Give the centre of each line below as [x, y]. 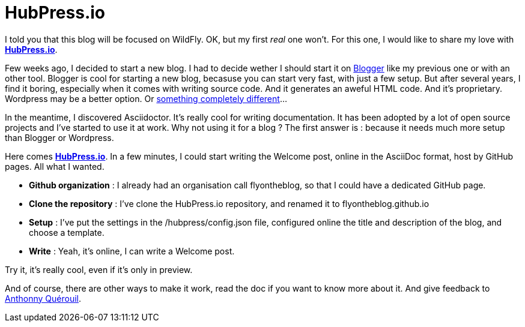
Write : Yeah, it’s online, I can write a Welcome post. [132, 251]
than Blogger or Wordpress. [59, 137]
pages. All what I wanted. [55, 166]
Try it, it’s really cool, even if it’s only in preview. [99, 269]
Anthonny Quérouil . [43, 298]
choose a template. [67, 232]
